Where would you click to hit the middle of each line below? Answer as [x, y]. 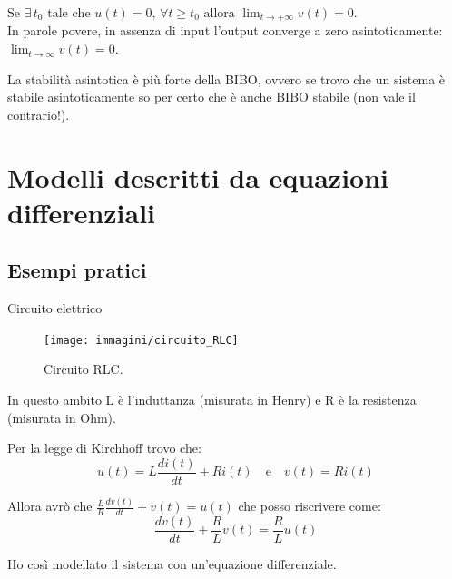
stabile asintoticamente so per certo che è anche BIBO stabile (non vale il [211, 97]
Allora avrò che [50, 506]
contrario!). [39, 114]
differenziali [82, 212]
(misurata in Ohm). [62, 417]
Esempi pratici [77, 270]
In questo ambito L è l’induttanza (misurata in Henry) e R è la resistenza [212, 400]
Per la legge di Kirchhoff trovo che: [104, 448]
